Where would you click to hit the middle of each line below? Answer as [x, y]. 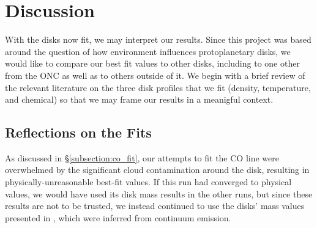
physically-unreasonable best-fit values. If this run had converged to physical [148, 182]
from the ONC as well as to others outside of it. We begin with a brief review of [155, 75]
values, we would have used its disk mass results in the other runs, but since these [159, 193]
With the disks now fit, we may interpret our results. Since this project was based [158, 39]
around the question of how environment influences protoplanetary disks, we [148, 51]
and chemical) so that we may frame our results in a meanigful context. [139, 99]
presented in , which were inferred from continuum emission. [118, 217]
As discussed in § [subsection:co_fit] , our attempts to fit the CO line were [142, 157]
